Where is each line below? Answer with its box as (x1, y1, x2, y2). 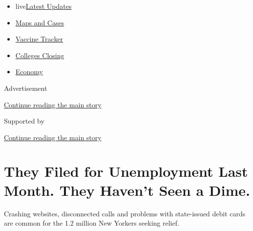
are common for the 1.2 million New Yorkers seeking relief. (4, 218, 179, 228)
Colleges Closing (15, 50, 64, 60)
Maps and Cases (15, 17, 64, 27)
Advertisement (4, 83, 47, 93)
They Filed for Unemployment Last (4, 161, 248, 181)
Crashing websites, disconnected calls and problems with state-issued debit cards (4, 208, 246, 218)
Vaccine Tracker (15, 34, 63, 44)
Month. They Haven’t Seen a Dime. (4, 180, 250, 200)
